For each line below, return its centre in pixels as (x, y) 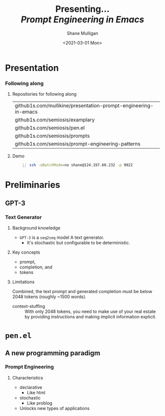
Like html (36, 392)
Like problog (40, 403)
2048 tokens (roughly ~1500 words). (49, 297)
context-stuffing (28, 306)
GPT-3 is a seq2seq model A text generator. (62, 237)
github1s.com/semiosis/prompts (52, 136)
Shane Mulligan (82, 33)
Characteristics (27, 378)
